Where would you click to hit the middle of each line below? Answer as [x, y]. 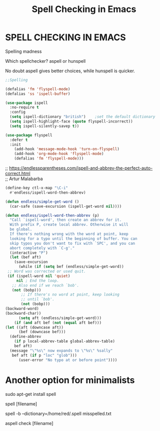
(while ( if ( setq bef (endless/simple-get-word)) [71, 267]
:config [18, 112]
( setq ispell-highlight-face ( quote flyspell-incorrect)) [71, 121]
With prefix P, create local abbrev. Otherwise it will [69, 225]
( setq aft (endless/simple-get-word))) [60, 318]
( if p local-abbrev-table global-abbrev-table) [64, 341]
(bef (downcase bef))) [42, 332]
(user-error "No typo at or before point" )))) [68, 360]
